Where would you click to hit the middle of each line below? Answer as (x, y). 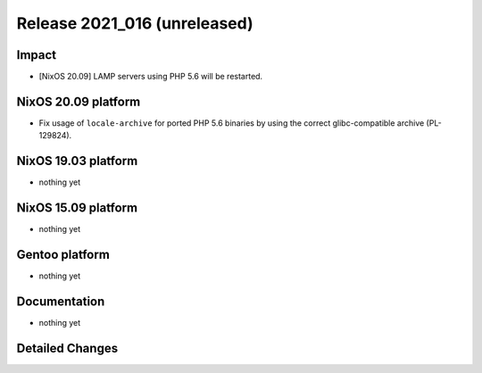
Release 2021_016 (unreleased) (135, 23)
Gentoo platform (63, 254)
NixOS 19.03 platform (77, 161)
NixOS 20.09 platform (79, 101)
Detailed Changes (67, 348)
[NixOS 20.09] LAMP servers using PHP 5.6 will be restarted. (151, 77)
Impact (37, 55)
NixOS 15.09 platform (77, 208)
